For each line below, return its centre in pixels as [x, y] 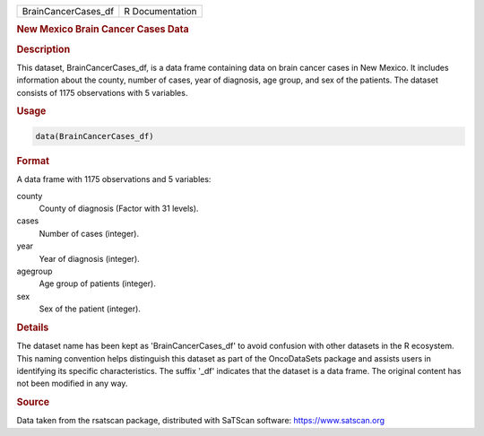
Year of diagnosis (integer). [90, 258]
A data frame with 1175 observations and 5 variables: [114, 179]
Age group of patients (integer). [97, 283]
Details [33, 327]
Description [43, 49]
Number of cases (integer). [89, 233]
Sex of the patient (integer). [90, 309]
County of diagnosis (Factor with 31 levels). [119, 208]
